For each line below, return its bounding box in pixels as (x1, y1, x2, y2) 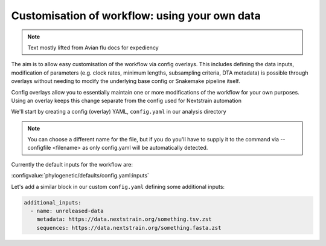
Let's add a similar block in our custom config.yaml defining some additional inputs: (11, 183, 225, 190)
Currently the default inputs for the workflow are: (11, 161, 133, 168)
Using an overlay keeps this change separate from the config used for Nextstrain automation (11, 97, 241, 104)
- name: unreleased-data (30, 208, 104, 214)
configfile (27, 144, 51, 152)
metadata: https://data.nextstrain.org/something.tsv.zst (36, 216, 212, 223)
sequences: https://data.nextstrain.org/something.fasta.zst (36, 224, 222, 231)
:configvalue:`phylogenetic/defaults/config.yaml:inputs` (11, 172, 149, 179)
